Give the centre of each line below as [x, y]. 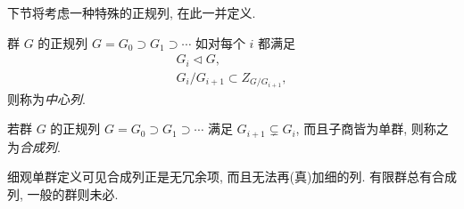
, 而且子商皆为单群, [352, 129]
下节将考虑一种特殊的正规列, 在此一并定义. [132, 12]
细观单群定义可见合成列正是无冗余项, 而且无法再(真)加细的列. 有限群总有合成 [232, 177]
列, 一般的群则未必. [63, 194]
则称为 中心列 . [46, 98]
